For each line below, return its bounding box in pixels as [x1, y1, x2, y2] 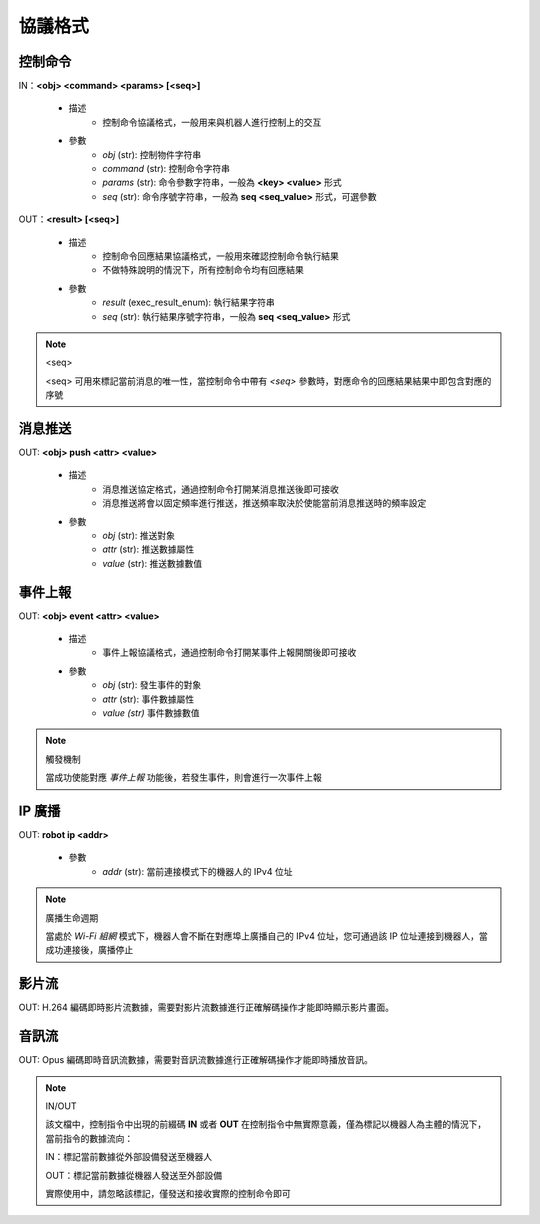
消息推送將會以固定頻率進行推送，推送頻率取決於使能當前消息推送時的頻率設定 [102, 497, 427, 509]
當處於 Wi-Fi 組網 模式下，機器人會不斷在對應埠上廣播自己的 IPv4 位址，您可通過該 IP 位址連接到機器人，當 [45, 930, 489, 942]
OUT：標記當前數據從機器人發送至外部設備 [45, 1169, 223, 1181]
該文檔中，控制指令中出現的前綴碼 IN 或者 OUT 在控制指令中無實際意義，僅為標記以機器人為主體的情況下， [45, 1118, 487, 1130]
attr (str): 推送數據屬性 [102, 543, 195, 555]
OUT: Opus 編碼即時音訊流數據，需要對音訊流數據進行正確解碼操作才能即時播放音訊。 [18, 1054, 374, 1066]
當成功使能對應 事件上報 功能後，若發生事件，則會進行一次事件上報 [45, 771, 322, 784]
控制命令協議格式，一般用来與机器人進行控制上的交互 [102, 116, 322, 128]
